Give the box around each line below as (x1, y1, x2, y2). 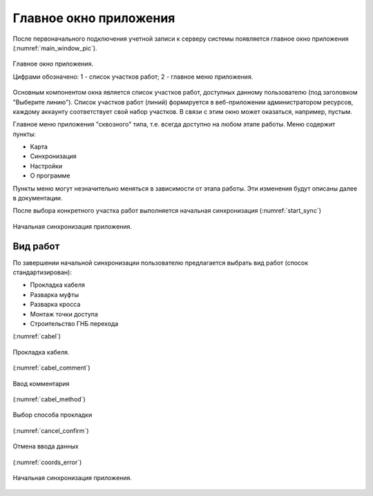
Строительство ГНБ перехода (30, 320, 119, 328)
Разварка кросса (30, 301, 81, 309)
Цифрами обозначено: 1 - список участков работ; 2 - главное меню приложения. (12, 73, 254, 81)
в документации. (12, 194, 63, 202)
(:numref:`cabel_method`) (12, 395, 86, 403)
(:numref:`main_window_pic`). (12, 44, 97, 52)
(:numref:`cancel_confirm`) (12, 426, 89, 435)
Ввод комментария (12, 379, 70, 388)
